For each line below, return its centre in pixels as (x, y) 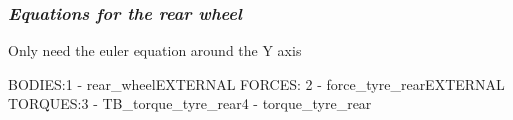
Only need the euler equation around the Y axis (155, 50)
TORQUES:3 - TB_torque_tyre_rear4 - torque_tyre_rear (190, 103)
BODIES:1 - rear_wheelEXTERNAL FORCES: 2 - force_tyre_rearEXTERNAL (256, 83)
